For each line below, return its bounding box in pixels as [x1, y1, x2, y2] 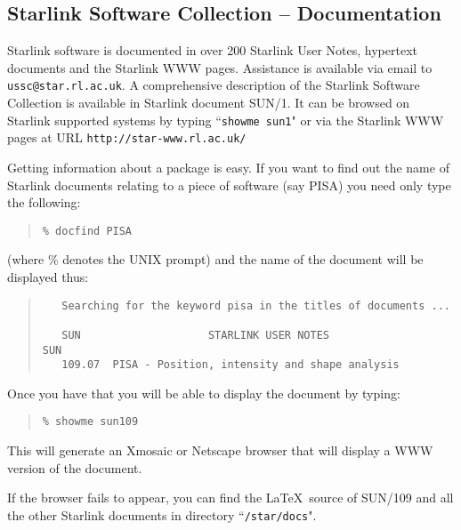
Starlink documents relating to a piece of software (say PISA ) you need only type [7, 175, 451, 194]
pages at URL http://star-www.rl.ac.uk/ [7, 128, 247, 147]
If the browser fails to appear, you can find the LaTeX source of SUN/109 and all [7, 488, 454, 507]
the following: [7, 193, 81, 212]
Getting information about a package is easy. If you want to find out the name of [7, 157, 449, 176]
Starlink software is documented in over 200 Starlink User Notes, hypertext [7, 41, 417, 60]
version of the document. [7, 458, 142, 477]
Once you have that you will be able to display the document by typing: [7, 383, 400, 402]
